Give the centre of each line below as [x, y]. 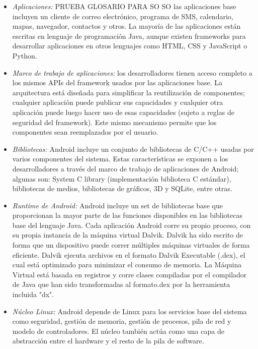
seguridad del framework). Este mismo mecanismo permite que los [114, 122]
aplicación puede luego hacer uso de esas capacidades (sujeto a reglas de [123, 112]
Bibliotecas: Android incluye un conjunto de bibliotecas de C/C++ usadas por [133, 149]
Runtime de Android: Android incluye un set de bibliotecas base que [117, 205]
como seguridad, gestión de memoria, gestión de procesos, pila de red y [122, 321]
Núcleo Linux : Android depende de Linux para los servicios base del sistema [130, 311]
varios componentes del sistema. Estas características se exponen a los [120, 159]
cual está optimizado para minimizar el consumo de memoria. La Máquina [127, 265]
